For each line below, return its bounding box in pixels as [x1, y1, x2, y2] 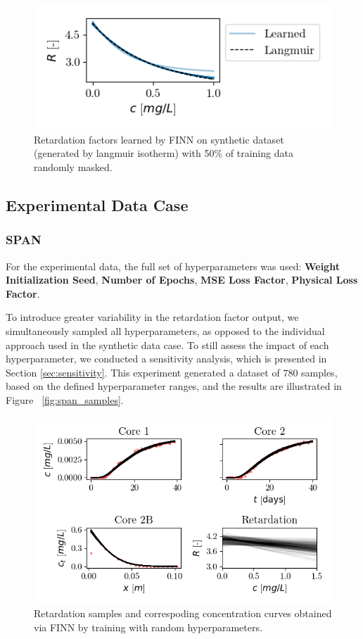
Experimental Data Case [6, 194, 189, 215]
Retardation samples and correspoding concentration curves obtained [34, 606, 332, 621]
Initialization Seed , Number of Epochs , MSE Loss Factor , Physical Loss [6, 272, 358, 287]
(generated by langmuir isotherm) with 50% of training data [34, 146, 293, 160]
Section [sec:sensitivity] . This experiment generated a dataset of [6, 365, 280, 379]
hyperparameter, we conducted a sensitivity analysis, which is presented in [6, 351, 327, 366]
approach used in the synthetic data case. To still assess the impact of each [6, 337, 329, 352]
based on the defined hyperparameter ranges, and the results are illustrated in [6, 379, 342, 393]
